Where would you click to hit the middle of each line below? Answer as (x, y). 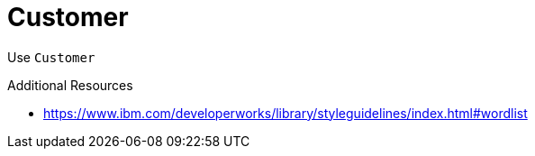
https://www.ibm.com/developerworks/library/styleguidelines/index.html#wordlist (286, 113)
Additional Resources (70, 85)
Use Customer (51, 57)
